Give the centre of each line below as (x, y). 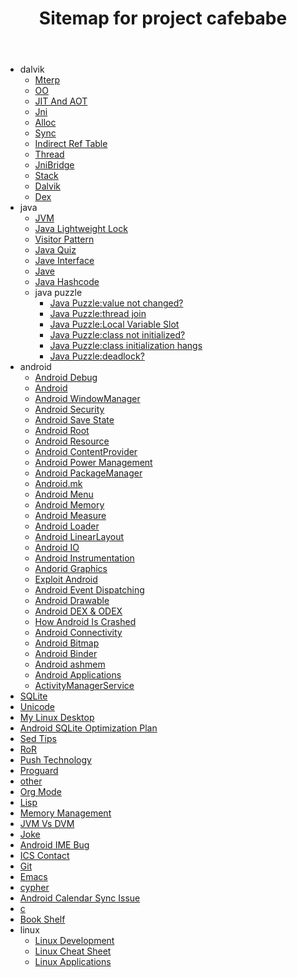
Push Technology (55, 760)
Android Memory (69, 505)
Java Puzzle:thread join (98, 314)
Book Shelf (42, 919)
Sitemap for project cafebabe (163, 18)
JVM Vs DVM (47, 824)
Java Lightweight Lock (81, 229)
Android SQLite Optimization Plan (88, 728)
